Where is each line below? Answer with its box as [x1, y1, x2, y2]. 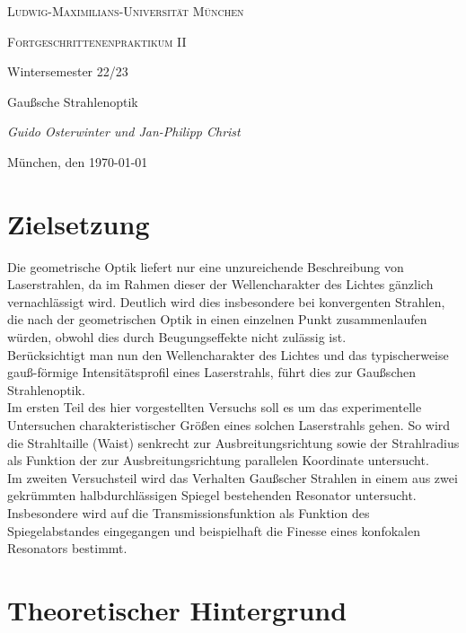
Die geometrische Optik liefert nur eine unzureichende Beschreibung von [7, 257, 404, 276]
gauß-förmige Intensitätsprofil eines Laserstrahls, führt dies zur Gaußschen [7, 363, 416, 382]
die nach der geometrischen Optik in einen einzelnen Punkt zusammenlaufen [7, 310, 427, 329]
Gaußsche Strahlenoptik [7, 92, 138, 110]
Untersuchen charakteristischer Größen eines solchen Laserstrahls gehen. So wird [7, 416, 451, 435]
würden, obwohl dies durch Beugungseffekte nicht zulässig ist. [7, 328, 347, 347]
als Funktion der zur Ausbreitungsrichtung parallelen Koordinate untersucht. [7, 451, 429, 470]
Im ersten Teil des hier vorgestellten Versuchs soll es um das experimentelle [7, 398, 422, 417]
